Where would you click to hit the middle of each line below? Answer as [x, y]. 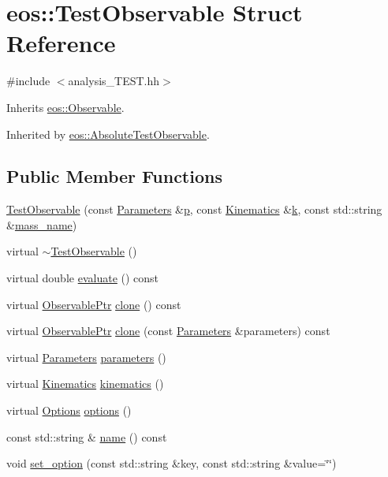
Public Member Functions [114, 176]
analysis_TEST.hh [114, 81]
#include [28, 81]
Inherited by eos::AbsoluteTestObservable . [108, 134]
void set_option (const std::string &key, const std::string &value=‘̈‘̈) [172, 463]
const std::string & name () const [87, 436]
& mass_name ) [42, 224]
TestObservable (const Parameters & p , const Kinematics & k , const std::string [194, 209]
